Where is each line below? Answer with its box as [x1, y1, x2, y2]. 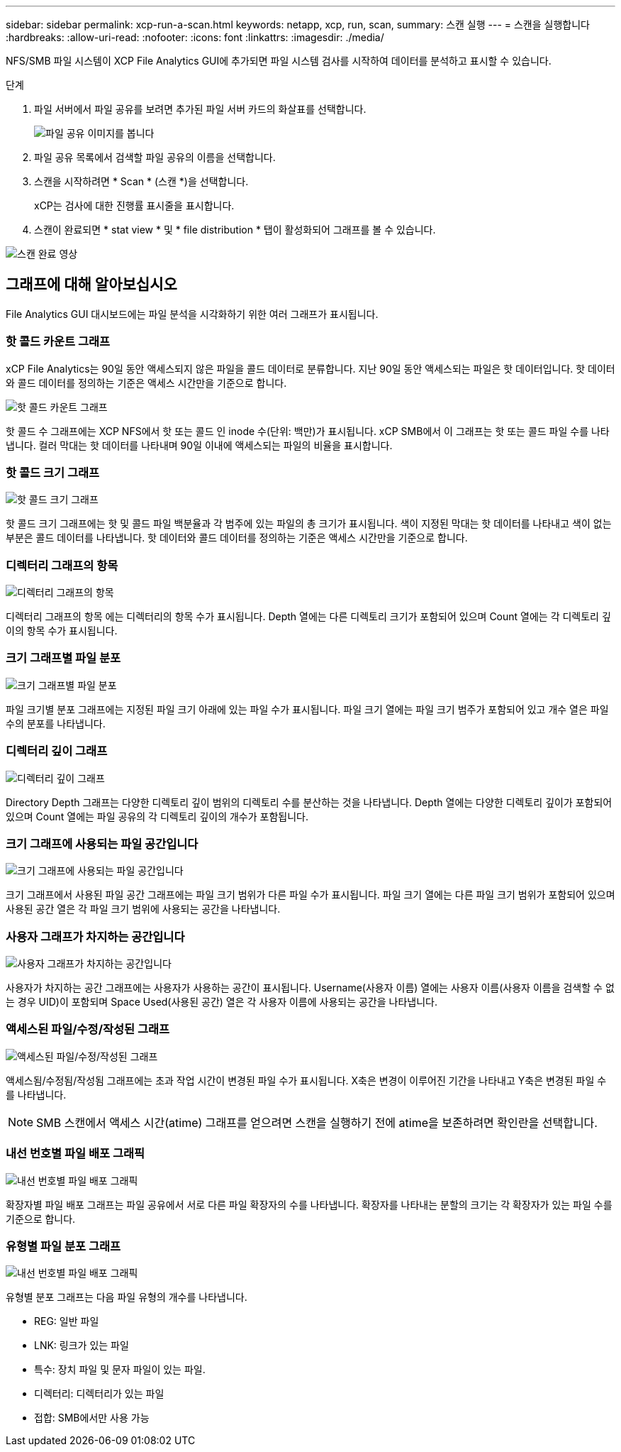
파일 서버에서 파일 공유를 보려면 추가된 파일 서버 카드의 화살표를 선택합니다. [34, 103, 367, 115]
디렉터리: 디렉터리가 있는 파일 [34, 1387, 164, 1400]
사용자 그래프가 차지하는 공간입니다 [6, 929, 185, 944]
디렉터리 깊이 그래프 [6, 744, 108, 759]
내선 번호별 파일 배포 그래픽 [6, 1146, 145, 1161]
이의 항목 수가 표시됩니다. [6, 625, 118, 637]
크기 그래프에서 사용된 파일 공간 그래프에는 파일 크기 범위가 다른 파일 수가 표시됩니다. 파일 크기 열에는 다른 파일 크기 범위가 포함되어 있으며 [6, 889, 615, 901]
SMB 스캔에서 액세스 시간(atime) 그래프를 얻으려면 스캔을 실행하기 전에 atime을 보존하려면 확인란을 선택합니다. [36, 1115, 598, 1130]
